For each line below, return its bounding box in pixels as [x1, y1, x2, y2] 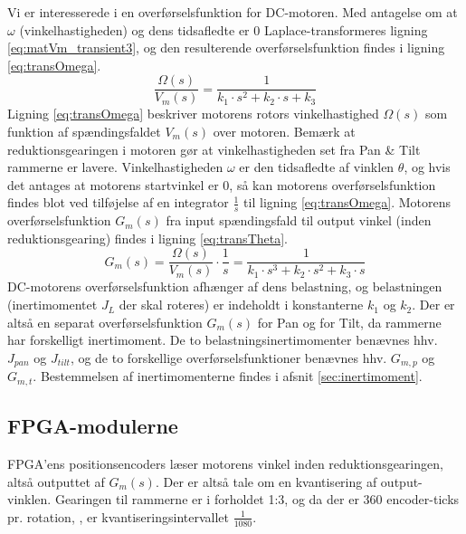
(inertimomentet [7, 295, 98, 314]
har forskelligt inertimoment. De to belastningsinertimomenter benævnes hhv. [7, 330, 438, 349]
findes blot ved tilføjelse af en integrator [7, 193, 229, 212]
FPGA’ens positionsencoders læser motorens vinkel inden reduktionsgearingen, [7, 453, 443, 472]
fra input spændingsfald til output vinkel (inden [166, 211, 432, 230]
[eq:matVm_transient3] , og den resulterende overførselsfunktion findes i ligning [7, 38, 445, 57]
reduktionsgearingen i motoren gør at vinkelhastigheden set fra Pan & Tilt [7, 139, 421, 158]
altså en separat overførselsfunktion [7, 312, 203, 331]
